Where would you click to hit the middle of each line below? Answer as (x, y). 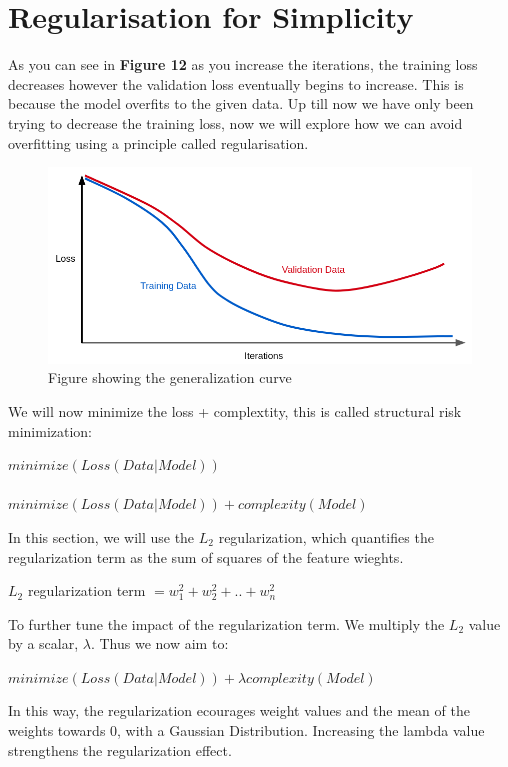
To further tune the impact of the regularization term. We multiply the (226, 623)
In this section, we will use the (101, 536)
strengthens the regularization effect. (120, 749)
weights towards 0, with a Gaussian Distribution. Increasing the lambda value (246, 730)
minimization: (50, 430)
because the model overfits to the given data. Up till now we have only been (241, 103)
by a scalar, (43, 643)
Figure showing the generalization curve (170, 377)
